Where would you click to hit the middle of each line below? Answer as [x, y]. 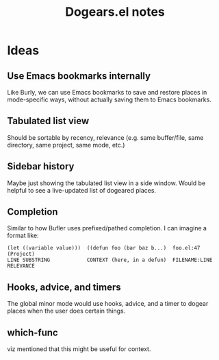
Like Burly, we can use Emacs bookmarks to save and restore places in [107, 92]
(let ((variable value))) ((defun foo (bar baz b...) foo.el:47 [104, 248]
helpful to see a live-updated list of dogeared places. [81, 190]
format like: [23, 236]
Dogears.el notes [115, 12]
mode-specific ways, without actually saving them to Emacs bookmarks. [109, 99]
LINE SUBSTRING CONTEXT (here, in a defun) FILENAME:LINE [110, 260]
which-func [33, 332]
